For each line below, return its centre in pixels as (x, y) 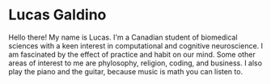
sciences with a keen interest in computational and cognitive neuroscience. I (136, 45)
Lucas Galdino (57, 15)
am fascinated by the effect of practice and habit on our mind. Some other (132, 54)
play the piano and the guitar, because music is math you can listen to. (126, 71)
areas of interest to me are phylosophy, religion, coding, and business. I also (135, 63)
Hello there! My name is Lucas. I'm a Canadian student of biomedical (123, 37)
